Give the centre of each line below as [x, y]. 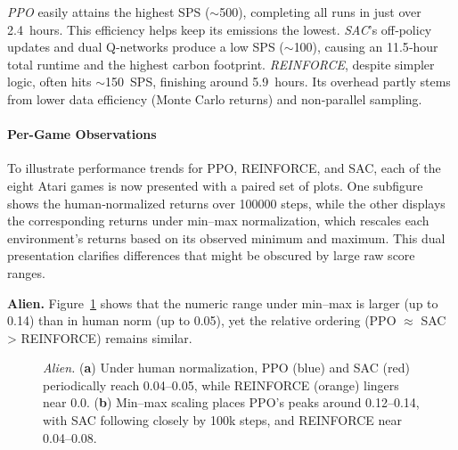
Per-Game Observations [82, 134]
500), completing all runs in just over [320, 12]
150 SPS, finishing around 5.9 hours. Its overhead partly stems [278, 82]
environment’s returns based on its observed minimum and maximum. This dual [226, 237]
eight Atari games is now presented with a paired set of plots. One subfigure [215, 185]
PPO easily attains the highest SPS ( [109, 12]
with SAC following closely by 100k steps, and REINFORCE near [222, 420]
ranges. [26, 272]
